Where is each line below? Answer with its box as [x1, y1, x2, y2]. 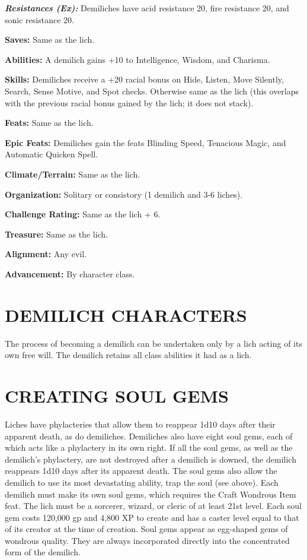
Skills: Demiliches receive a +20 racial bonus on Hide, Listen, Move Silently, [5, 73, 284, 86]
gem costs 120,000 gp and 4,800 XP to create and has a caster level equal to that [5, 511, 299, 523]
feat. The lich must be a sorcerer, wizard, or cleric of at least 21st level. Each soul [5, 499, 302, 512]
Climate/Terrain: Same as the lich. [5, 167, 140, 180]
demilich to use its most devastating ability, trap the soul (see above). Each [5, 476, 279, 488]
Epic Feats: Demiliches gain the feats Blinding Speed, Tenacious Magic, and [5, 136, 286, 148]
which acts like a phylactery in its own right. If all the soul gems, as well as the [5, 441, 293, 454]
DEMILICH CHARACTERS [5, 302, 247, 327]
